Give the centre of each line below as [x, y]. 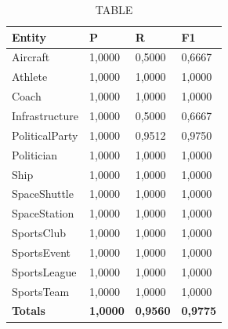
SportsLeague [44, 271]
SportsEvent [41, 252]
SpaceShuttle [43, 194]
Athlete [30, 77]
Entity [29, 37]
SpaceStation [43, 213]
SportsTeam [41, 291]
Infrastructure [45, 115]
